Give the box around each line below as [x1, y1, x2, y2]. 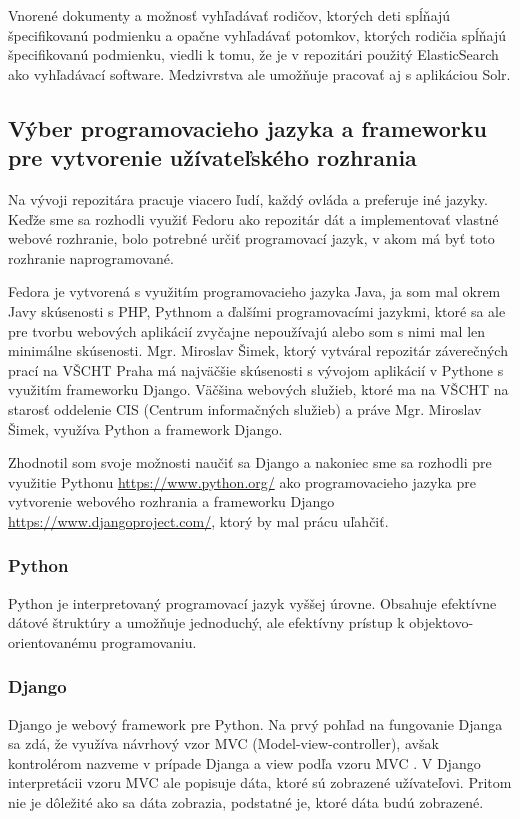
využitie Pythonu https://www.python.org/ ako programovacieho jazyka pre [8, 471, 476, 492]
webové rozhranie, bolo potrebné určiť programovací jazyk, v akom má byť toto [8, 228, 495, 249]
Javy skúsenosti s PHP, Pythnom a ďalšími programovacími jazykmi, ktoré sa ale [8, 300, 506, 321]
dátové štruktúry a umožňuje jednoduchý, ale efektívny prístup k [8, 612, 405, 633]
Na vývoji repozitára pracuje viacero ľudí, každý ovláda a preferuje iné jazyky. [8, 188, 488, 209]
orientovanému [8, 631, 97, 652]
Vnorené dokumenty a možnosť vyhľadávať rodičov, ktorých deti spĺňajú [8, 5, 451, 25]
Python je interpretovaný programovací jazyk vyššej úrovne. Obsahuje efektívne [8, 592, 497, 613]
